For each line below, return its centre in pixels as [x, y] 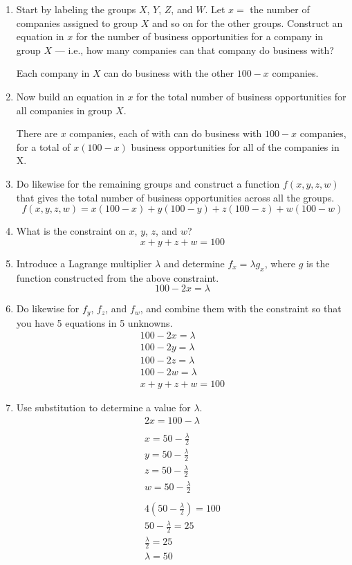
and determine [194, 263]
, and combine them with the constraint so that [241, 308]
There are [37, 133]
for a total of [43, 146]
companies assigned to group [77, 23]
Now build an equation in [70, 96]
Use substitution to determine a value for [103, 407]
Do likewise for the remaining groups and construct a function [148, 183]
